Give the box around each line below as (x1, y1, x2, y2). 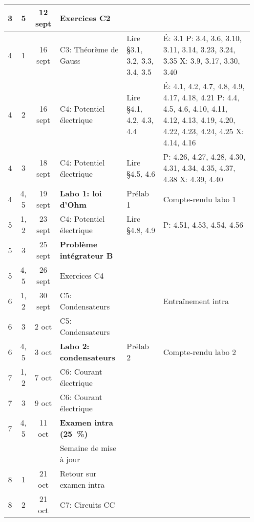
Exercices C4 (60, 269, 104, 281)
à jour (60, 453, 80, 465)
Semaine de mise (60, 442, 117, 453)
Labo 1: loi (60, 188, 102, 199)
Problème (60, 238, 98, 250)
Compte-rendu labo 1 (163, 193, 236, 205)
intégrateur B (60, 250, 113, 261)
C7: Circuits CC (60, 498, 115, 510)
